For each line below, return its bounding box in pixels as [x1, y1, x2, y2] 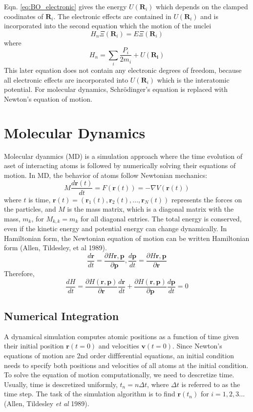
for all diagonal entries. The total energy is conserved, [80, 213, 242, 223]
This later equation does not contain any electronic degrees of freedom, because [4, 65, 242, 75]
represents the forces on [171, 194, 242, 204]
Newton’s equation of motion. [4, 93, 92, 104]
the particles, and [4, 204, 56, 214]
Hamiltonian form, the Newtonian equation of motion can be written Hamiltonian [4, 233, 250, 243]
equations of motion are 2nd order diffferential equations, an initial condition [4, 350, 234, 361]
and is [200, 11, 219, 21]
